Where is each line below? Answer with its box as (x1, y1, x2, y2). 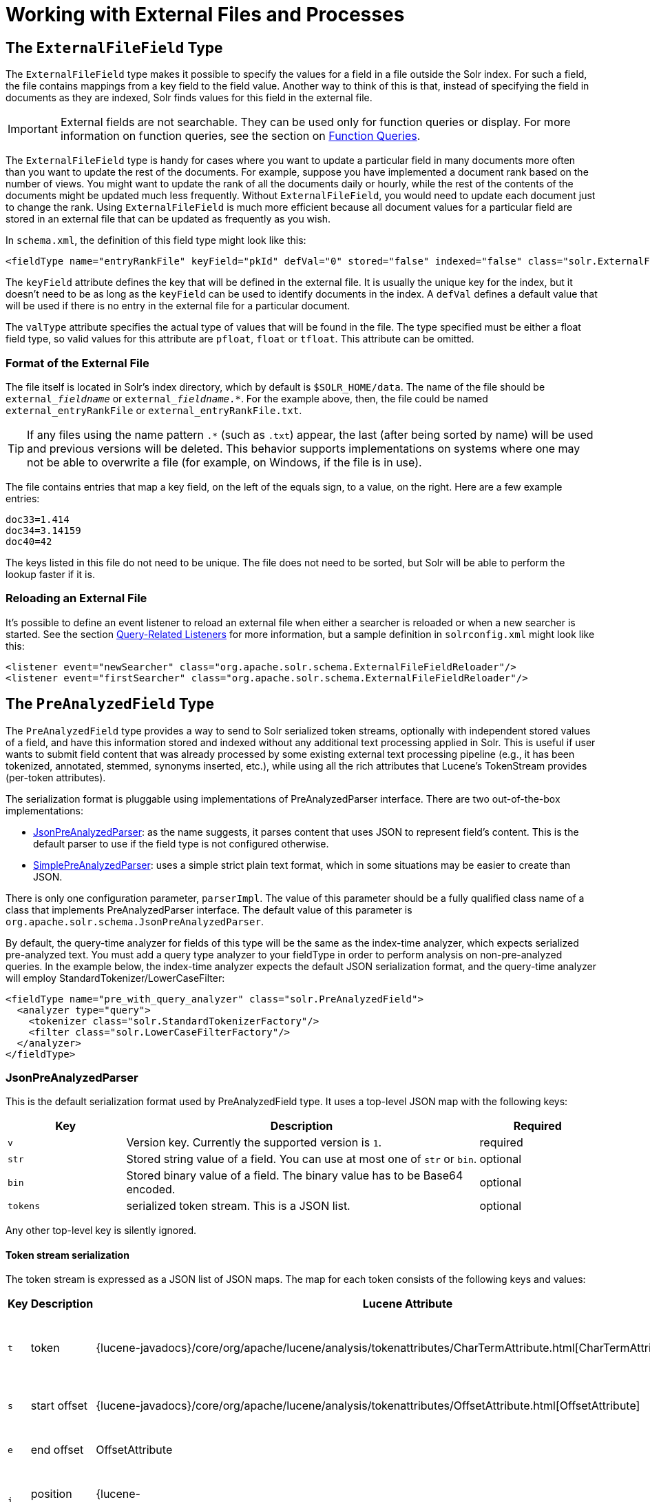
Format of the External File (6, 356, 149, 370)
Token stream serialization (6, 1248, 129, 1261)
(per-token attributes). (6, 771, 106, 783)
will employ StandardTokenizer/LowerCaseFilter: (6, 971, 225, 984)
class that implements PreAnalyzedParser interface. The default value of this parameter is (6, 903, 412, 916)
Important (8, 122, 58, 136)
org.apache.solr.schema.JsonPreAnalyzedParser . (6, 915, 264, 927)
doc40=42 (6, 535, 52, 547)
